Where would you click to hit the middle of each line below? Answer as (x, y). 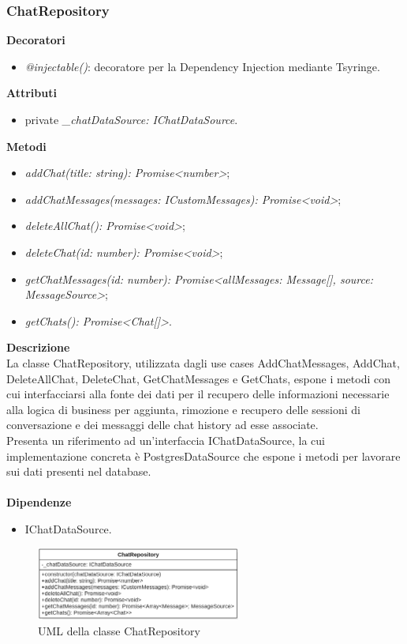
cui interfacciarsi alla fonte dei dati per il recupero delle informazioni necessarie (198, 394)
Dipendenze (39, 502)
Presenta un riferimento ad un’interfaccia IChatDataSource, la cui (166, 440)
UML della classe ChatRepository (119, 630)
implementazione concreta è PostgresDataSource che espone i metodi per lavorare (203, 456)
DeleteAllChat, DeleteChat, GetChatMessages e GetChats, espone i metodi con (199, 378)
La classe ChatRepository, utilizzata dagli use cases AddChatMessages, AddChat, (203, 362)
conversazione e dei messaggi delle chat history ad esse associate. (162, 425)
